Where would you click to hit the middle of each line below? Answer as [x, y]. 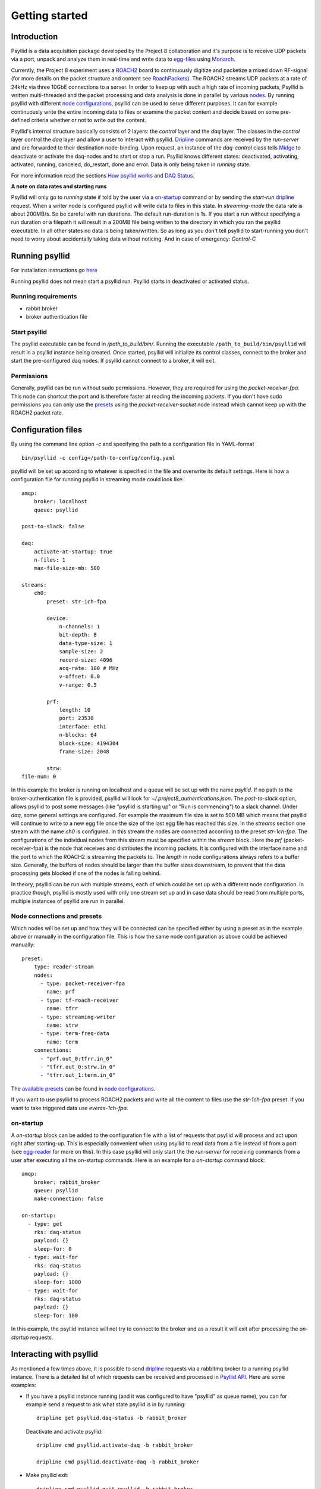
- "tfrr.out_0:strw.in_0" [78, 1067]
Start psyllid [29, 332]
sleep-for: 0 [53, 1249]
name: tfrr [62, 1009]
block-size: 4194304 [89, 743]
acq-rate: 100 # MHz [89, 668]
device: [58, 618]
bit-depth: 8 [78, 635]
